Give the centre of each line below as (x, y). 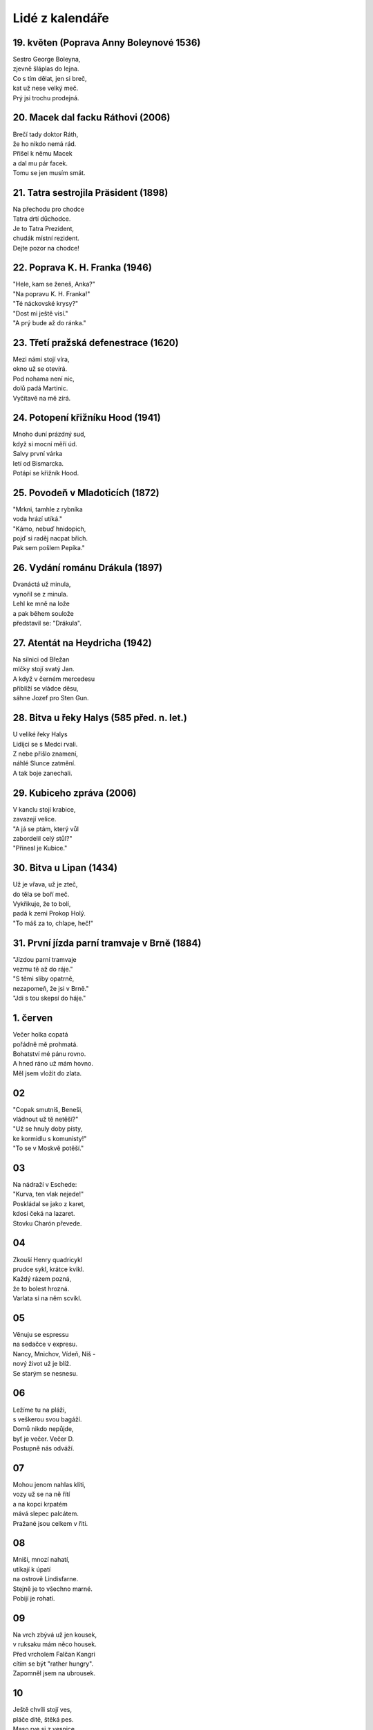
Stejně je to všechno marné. (52, 1589)
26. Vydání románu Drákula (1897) (87, 568)
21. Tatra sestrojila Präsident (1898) (90, 193)
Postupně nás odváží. (44, 1448)
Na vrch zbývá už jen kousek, (55, 1635)
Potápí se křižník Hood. (46, 473)
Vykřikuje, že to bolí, (42, 904)
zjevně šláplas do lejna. (46, 69)
